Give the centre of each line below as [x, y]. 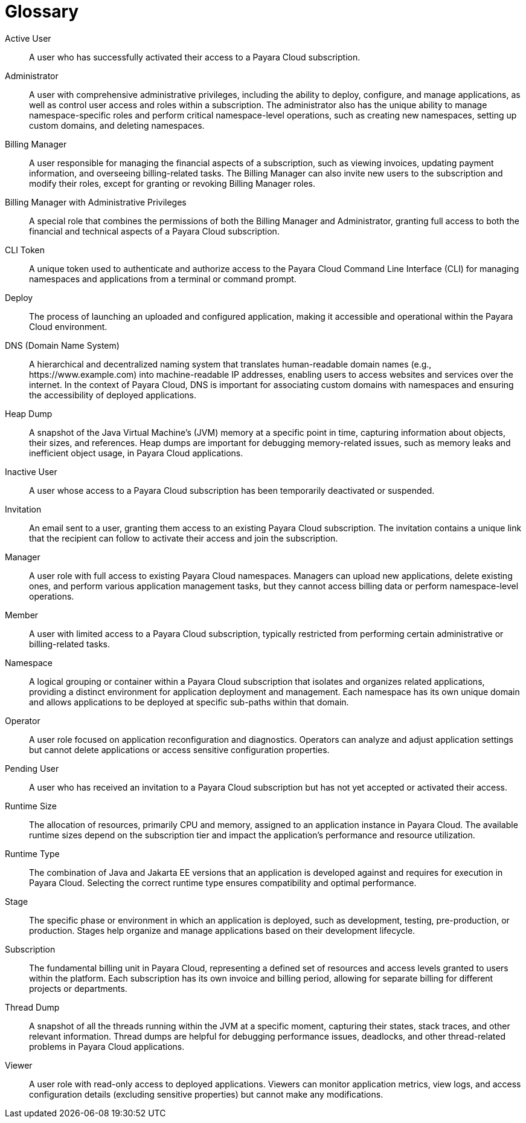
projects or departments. [78, 988]
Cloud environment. [68, 326]
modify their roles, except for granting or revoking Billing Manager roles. [172, 183]
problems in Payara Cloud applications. [107, 1046]
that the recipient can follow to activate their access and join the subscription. [184, 538]
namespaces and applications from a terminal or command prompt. [163, 279]
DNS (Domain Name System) [62, 345]
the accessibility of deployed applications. [113, 395]
